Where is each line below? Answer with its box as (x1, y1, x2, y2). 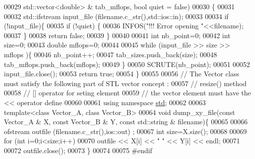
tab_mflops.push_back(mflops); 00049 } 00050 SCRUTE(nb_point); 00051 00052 (4, 59, 250, 69)
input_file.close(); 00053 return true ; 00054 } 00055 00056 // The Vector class (4, 68, 239, 79)
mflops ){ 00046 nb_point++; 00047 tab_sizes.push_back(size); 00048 (4, 49, 217, 59)
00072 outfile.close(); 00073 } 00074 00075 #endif (4, 145, 153, 155)
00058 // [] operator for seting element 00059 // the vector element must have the (4, 88, 251, 98)
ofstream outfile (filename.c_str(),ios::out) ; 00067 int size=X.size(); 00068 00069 (4, 126, 247, 136)
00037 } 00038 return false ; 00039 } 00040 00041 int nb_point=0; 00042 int (4, 30, 230, 40)
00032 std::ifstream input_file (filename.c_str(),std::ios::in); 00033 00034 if (4, 11, 229, 21)
